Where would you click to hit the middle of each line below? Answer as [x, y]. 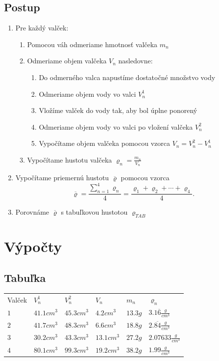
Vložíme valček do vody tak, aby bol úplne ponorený [118, 110]
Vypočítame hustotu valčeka [70, 159]
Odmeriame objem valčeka [67, 61]
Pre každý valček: [42, 28]
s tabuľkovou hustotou [94, 212]
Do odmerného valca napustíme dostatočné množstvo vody [127, 77]
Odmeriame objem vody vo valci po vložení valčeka [116, 126]
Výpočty [33, 246]
